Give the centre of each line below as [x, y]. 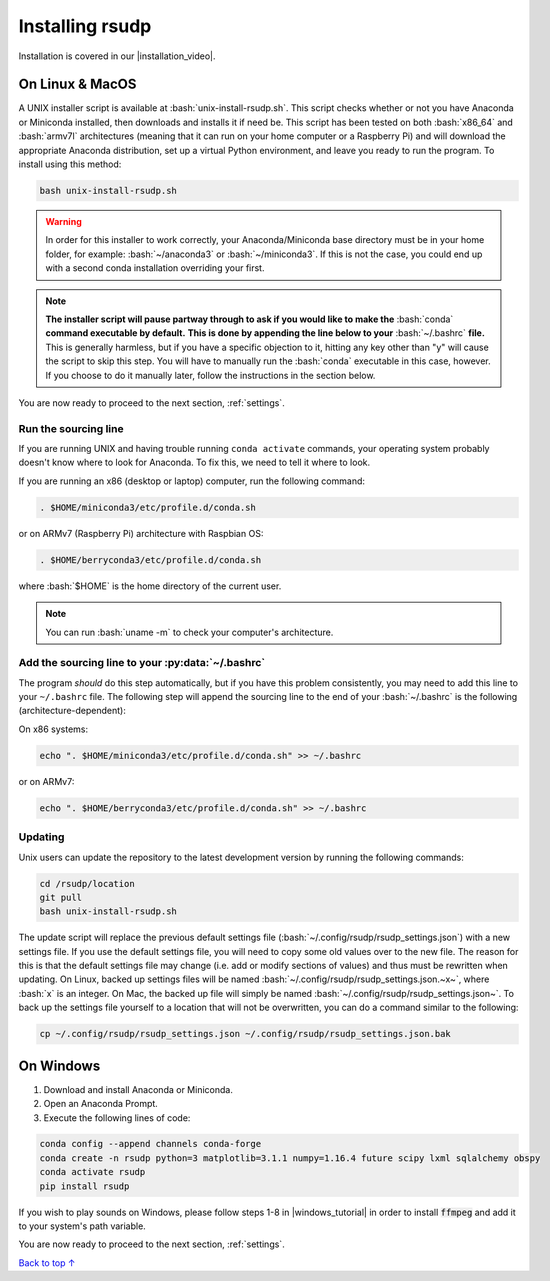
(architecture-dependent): [72, 711]
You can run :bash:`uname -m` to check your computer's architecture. [189, 632]
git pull [61, 897]
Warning [63, 221]
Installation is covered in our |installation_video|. [117, 56]
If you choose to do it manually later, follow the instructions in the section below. [210, 375]
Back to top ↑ [47, 1262]
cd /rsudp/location [87, 883]
